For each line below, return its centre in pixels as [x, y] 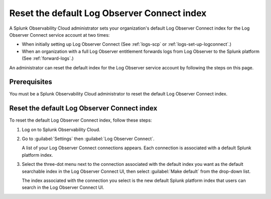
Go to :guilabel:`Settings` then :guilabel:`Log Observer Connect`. [88, 139]
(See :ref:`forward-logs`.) [48, 58]
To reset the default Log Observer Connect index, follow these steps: [81, 120]
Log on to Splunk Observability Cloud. [61, 129]
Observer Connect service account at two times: [59, 35]
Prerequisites [31, 82]
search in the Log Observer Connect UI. [63, 187]
